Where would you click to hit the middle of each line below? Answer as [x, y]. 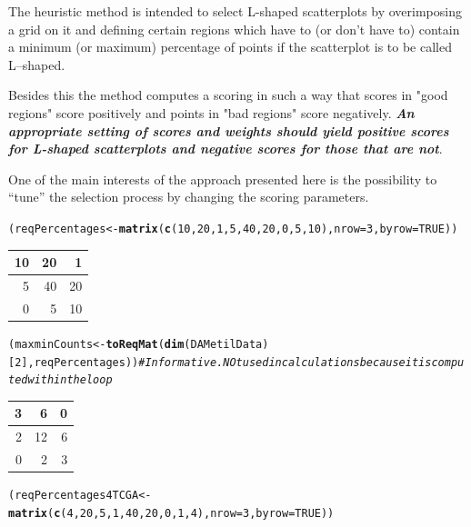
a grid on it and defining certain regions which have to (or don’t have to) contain [234, 29]
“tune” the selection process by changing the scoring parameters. [189, 197]
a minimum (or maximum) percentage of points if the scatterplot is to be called [230, 47]
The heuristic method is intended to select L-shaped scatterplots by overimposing [235, 11]
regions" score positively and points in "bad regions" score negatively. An [211, 112]
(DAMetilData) [226, 344]
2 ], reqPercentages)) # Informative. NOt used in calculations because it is [223, 362]
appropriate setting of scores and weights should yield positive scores [229, 130]
